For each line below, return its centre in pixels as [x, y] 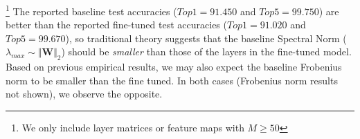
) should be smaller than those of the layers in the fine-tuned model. [206, 52]
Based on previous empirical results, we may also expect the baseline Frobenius [174, 67]
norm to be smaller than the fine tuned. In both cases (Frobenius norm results [172, 80]
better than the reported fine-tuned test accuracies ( [116, 25]
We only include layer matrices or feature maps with [133, 128]
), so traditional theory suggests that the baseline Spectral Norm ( [206, 38]
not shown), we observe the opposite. [84, 94]
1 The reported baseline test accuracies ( [91, 10]
